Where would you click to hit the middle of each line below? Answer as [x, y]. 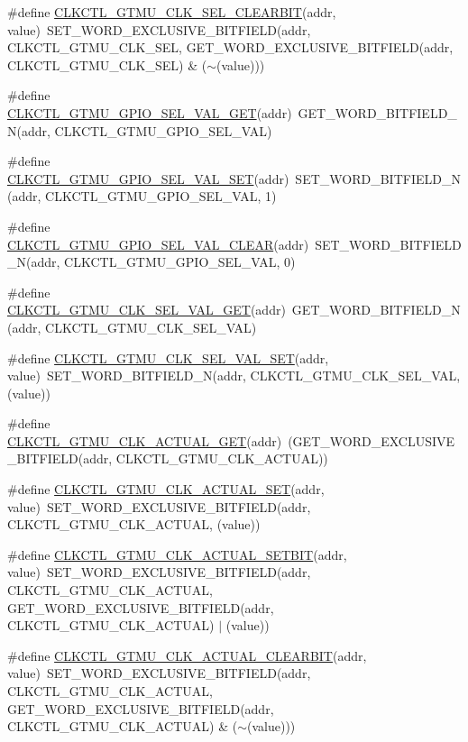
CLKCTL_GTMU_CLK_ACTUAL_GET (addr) [145, 440]
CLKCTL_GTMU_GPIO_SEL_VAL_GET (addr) [150, 112]
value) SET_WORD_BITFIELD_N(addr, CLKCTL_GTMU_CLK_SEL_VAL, [234, 376]
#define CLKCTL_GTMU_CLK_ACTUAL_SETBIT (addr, [177, 554]
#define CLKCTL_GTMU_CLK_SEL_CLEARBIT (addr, [172, 12]
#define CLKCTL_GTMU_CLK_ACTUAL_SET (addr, [166, 489]
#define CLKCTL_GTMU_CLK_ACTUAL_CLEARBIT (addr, [187, 655]
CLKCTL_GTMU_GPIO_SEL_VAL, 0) [180, 262]
